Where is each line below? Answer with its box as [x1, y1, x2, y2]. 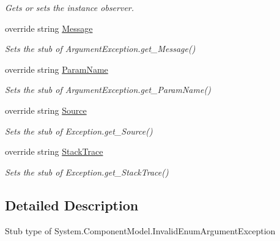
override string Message [5, 21, 93, 34]
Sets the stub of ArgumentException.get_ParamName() [5, 83, 211, 96]
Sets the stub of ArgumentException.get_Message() [5, 42, 196, 55]
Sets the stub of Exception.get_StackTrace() [5, 165, 169, 178]
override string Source [5, 103, 87, 116]
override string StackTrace [5, 145, 103, 158]
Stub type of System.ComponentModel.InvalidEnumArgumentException [5, 224, 276, 237]
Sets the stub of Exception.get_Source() [5, 124, 153, 137]
